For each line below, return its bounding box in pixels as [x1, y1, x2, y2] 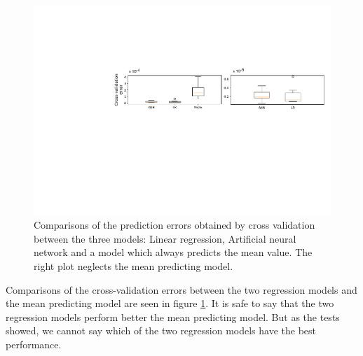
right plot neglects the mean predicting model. [34, 259, 233, 273]
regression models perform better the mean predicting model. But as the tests [6, 309, 340, 324]
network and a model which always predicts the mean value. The [34, 245, 313, 259]
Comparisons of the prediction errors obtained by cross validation [34, 218, 315, 232]
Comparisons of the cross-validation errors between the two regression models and [6, 282, 357, 297]
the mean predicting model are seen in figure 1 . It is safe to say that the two [6, 296, 334, 311]
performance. [6, 337, 62, 351]
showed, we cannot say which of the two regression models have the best [6, 323, 317, 338]
